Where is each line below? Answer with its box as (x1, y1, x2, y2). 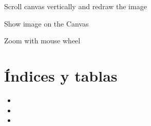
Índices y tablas (4, 65, 118, 86)
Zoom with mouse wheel (4, 35, 81, 46)
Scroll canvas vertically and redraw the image (4, 1, 147, 11)
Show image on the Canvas (4, 18, 89, 29)
